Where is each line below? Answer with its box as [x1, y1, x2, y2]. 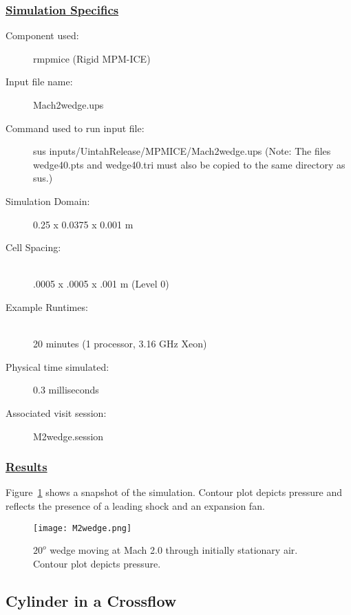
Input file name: [6, 74, 73, 89]
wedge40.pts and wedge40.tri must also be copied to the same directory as [33, 157, 345, 171]
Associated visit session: [6, 405, 107, 420]
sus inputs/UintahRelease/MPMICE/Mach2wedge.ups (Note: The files [33, 144, 331, 158]
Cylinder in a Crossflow [6, 590, 177, 611]
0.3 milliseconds [33, 382, 99, 397]
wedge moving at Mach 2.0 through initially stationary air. [50, 543, 298, 557]
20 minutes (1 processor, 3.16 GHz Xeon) [33, 336, 207, 351]
